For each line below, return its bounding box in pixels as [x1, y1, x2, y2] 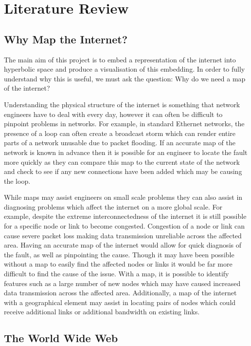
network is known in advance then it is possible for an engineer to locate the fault [4, 147, 248, 157]
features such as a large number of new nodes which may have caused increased [4, 278, 241, 288]
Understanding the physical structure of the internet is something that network [4, 99, 240, 109]
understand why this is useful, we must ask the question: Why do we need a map [4, 73, 246, 83]
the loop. [4, 175, 31, 186]
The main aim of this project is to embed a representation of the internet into [4, 54, 236, 64]
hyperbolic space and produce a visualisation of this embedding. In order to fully [4, 64, 245, 74]
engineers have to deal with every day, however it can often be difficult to [4, 109, 223, 119]
